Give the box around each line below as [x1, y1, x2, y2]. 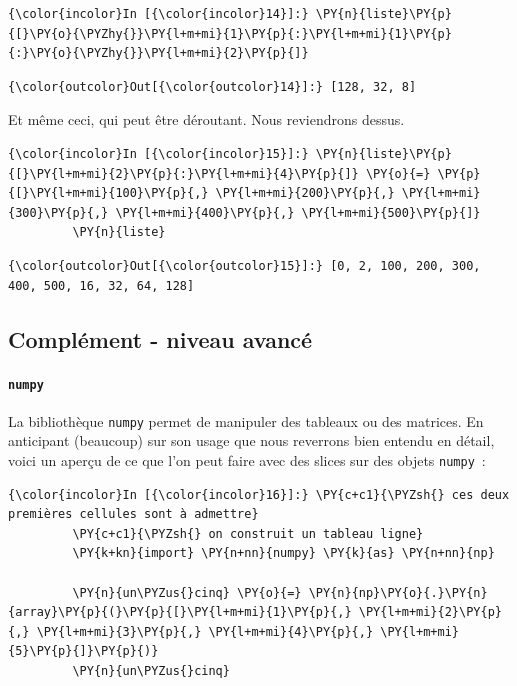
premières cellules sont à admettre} [8, 507, 259, 522]
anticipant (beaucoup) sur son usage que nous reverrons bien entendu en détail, [8, 430, 495, 451]
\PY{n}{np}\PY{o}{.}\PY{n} [308, 585, 488, 600]
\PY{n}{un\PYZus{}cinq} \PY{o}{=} [72, 585, 302, 600]
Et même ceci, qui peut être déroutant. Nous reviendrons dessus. [8, 109, 405, 130]
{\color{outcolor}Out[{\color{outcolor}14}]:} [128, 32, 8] [8, 79, 417, 94]
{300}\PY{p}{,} [8, 205, 109, 220]
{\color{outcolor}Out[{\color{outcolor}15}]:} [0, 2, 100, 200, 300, [8, 258, 481, 273]
